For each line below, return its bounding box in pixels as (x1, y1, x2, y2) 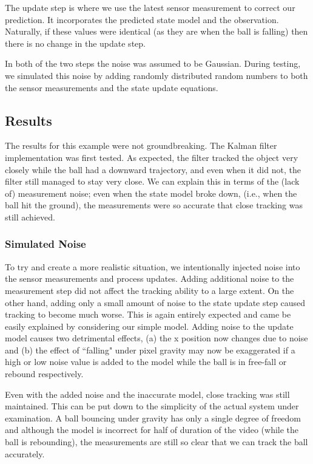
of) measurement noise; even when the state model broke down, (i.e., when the (5, 186, 297, 199)
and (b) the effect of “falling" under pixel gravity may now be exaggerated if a (5, 343, 295, 356)
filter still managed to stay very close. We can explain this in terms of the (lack (5, 175, 300, 188)
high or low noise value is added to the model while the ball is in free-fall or (5, 355, 287, 368)
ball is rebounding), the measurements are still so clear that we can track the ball (5, 435, 308, 448)
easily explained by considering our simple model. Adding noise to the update (5, 319, 294, 332)
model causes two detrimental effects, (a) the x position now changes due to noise (5, 332, 308, 344)
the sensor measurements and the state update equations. (5, 81, 218, 94)
